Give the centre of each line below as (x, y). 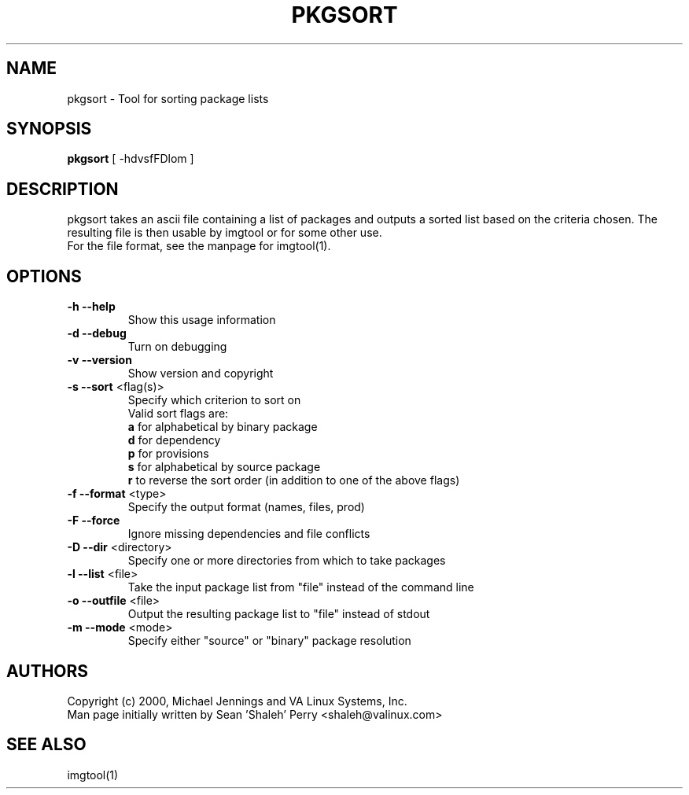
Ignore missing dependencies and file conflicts (249, 534)
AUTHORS (48, 671)
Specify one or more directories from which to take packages (287, 561)
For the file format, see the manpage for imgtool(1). (199, 246)
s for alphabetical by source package (224, 467)
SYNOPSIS (49, 129)
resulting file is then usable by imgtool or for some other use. (225, 233)
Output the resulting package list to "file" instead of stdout (279, 614)
